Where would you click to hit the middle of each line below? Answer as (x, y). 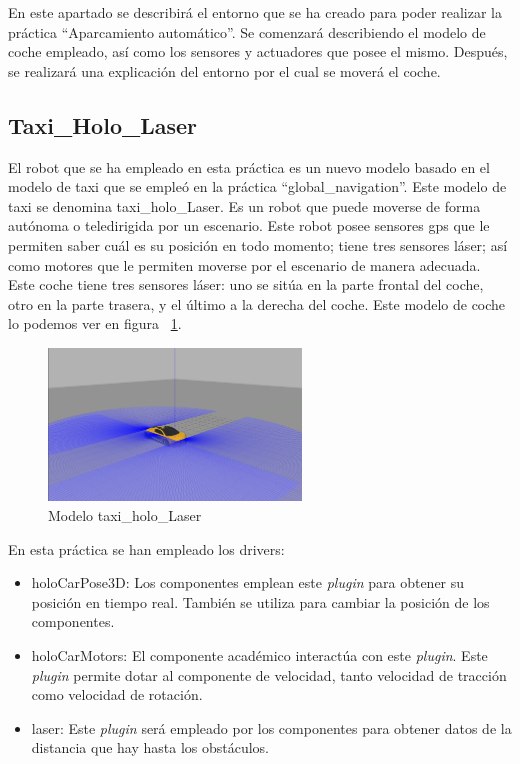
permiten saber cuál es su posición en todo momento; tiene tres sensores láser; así (258, 244)
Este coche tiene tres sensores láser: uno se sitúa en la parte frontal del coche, (246, 284)
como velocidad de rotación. (117, 694)
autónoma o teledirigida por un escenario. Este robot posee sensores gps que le (249, 225)
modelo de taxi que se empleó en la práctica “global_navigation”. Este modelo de (257, 186)
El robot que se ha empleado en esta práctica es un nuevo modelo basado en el (249, 166)
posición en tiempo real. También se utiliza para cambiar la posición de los (260, 601)
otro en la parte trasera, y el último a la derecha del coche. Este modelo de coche (257, 303)
